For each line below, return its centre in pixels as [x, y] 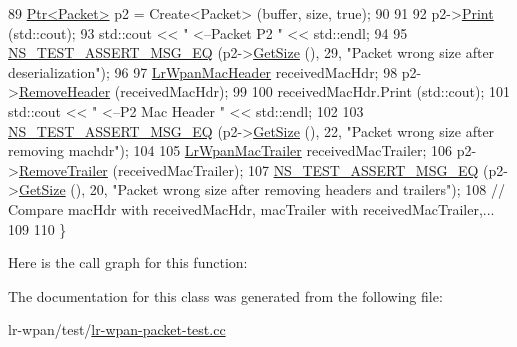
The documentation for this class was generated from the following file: [225, 295]
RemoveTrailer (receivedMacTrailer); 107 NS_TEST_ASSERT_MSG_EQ [248, 169]
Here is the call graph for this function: [128, 262]
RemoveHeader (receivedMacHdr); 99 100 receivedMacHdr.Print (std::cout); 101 [264, 91]
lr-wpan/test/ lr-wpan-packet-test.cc [117, 329]
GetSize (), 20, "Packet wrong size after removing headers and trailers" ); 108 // [261, 189]
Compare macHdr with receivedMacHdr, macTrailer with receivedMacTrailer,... [251, 208]
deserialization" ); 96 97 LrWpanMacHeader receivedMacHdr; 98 [203, 71]
